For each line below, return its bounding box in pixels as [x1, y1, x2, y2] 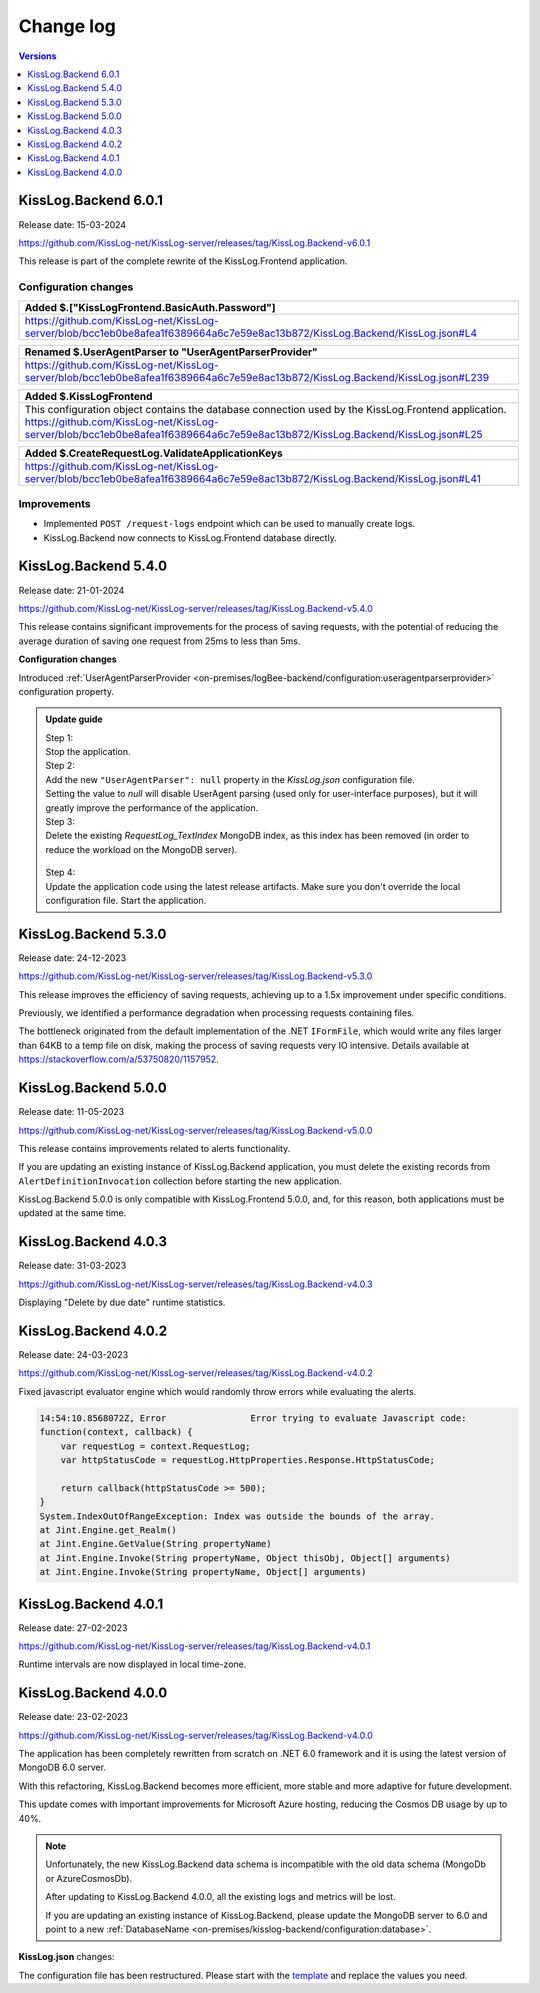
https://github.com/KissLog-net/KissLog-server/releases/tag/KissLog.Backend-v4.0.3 [18, 1278, 374, 1290]
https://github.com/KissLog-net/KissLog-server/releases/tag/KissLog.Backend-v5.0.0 [18, 1124, 373, 1136]
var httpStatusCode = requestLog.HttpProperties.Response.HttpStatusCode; [60, 1455, 435, 1465]
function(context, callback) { [39, 1426, 194, 1438]
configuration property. [18, 685, 115, 697]
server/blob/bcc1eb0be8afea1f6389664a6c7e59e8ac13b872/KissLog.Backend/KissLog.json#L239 [24, 370, 490, 384]
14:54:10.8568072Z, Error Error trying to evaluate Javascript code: [39, 1412, 467, 1424]
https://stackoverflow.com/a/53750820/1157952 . [18, 1053, 219, 1065]
